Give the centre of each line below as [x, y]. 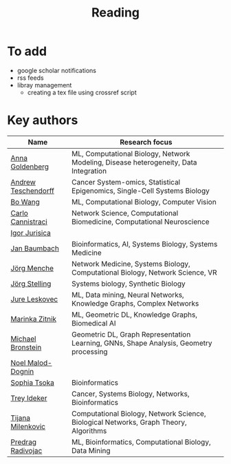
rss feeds [30, 78]
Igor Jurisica [31, 233]
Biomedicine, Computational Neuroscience [141, 222]
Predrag [23, 442]
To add [27, 51]
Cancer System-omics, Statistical [126, 182]
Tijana [21, 418]
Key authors [43, 120]
